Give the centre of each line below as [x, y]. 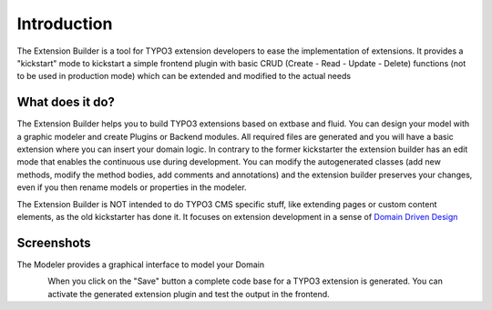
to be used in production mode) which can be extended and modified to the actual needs [184, 76]
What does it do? [66, 102]
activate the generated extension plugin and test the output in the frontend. [189, 294]
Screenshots [54, 242]
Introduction [65, 24]
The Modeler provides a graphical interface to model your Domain [141, 265]
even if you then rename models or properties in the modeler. [132, 187]
